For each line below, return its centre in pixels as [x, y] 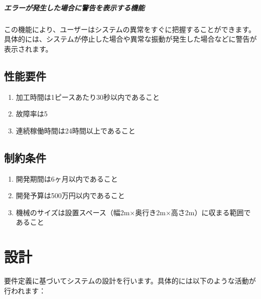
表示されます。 [28, 48]
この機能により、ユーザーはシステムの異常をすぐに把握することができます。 [130, 29]
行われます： [25, 290]
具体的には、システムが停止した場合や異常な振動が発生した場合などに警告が [130, 39]
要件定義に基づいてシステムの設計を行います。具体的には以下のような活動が [130, 281]
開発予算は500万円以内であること [70, 195]
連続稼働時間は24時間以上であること [76, 130]
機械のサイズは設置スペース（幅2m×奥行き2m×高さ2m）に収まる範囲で [133, 212]
